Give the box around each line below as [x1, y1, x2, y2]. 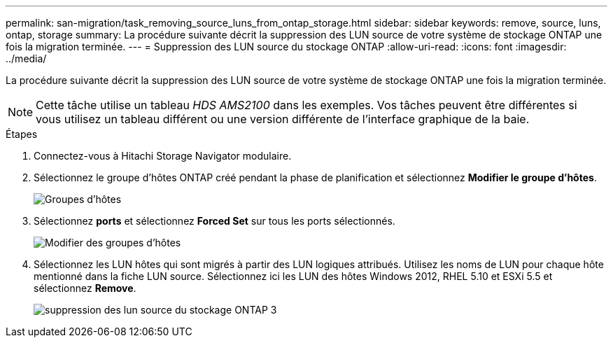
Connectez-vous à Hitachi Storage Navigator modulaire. [34, 150, 292, 162]
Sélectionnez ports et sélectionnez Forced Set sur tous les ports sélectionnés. [34, 215, 395, 227]
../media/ [6, 52, 47, 64]
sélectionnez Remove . [34, 282, 136, 294]
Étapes [6, 128, 38, 140]
